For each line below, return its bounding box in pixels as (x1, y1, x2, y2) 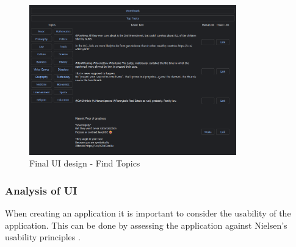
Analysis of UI (5, 182, 78, 198)
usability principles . (5, 231, 81, 243)
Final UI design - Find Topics (29, 157, 140, 170)
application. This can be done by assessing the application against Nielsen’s (5, 218, 287, 231)
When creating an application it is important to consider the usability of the (5, 207, 291, 220)
